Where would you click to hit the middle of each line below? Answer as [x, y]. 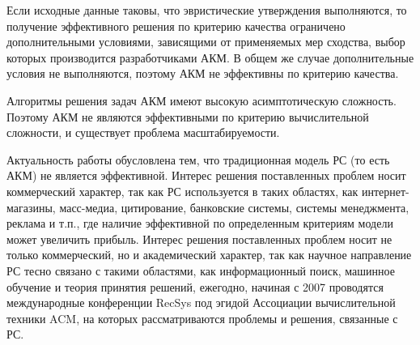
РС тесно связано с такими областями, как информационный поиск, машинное [201, 270]
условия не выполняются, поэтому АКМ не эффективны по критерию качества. [203, 73]
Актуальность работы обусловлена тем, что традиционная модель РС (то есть [198, 159]
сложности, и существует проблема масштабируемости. [143, 132]
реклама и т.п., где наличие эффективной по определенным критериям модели [200, 223]
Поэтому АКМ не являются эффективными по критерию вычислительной [188, 116]
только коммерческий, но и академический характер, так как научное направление [209, 255]
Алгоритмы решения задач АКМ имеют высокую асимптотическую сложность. [202, 100]
